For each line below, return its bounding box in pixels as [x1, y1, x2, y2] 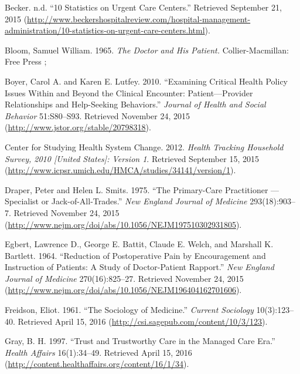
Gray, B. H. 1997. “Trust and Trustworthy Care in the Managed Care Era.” [5, 335, 275, 347]
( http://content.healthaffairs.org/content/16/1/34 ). [5, 358, 189, 370]
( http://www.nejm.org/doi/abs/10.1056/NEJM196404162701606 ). [5, 284, 242, 296]
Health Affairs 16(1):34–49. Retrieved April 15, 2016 [5, 346, 192, 358]
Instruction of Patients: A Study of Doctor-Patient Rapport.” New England [5, 261, 274, 273]
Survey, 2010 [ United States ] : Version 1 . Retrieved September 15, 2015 [5, 152, 259, 164]
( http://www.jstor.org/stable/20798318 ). [5, 121, 151, 133]
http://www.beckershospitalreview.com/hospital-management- [27, 12, 251, 25]
